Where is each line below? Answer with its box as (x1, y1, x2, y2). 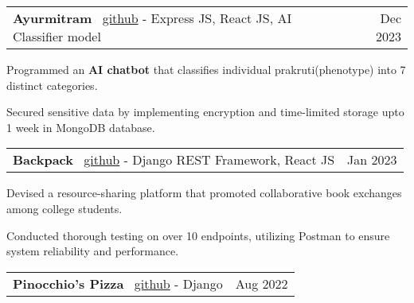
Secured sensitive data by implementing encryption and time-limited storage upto (6, 103, 404, 120)
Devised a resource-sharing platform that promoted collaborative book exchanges (6, 185, 402, 201)
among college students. (6, 200, 123, 216)
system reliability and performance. (6, 243, 179, 259)
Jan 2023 (347, 150, 397, 169)
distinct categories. (6, 76, 98, 93)
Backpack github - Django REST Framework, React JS (13, 150, 335, 169)
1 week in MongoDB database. (6, 118, 155, 135)
